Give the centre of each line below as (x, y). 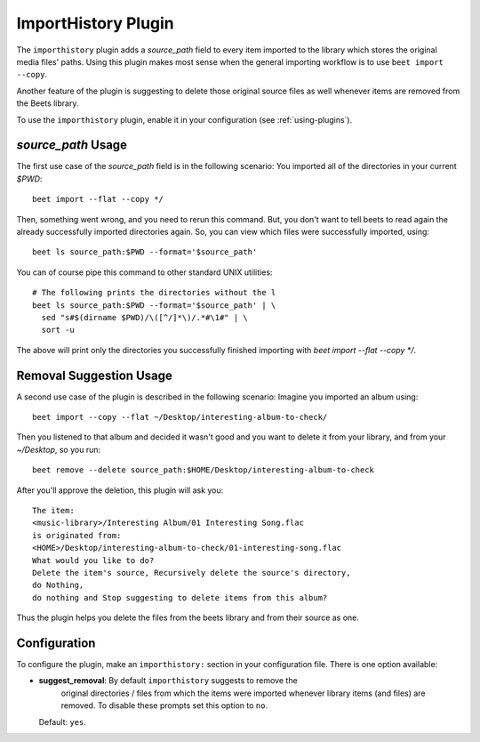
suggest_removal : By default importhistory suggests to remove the (168, 681)
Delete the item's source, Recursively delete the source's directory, (192, 573)
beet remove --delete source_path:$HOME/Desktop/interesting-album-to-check (204, 470)
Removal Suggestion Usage (94, 375)
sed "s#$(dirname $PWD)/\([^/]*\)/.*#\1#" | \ (144, 317)
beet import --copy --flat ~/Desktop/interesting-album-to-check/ (180, 417)
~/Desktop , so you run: (59, 449)
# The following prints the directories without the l (154, 293)
